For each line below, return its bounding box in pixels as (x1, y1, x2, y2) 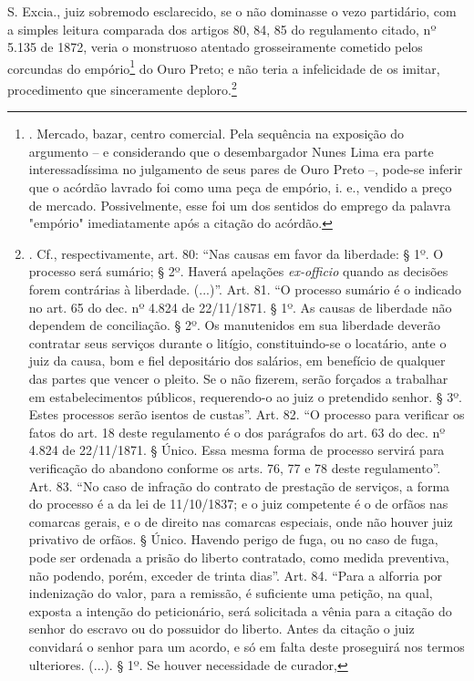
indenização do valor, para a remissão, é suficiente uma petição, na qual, (28, 583, 433, 603)
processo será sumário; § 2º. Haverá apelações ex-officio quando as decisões (28, 262, 448, 281)
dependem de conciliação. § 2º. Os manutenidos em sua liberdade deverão (28, 315, 441, 335)
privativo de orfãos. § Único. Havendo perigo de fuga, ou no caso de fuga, (28, 530, 438, 549)
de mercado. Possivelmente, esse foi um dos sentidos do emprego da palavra (28, 195, 451, 214)
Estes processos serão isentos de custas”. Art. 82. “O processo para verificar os (28, 405, 465, 424)
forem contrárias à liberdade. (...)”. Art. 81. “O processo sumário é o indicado (28, 280, 462, 299)
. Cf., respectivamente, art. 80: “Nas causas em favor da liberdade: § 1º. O (28, 243, 444, 263)
